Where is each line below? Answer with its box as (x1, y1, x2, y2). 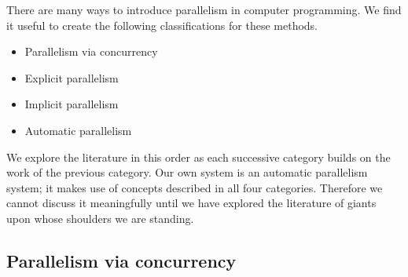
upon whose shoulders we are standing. (6, 210, 194, 226)
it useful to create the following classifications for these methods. (6, 16, 318, 33)
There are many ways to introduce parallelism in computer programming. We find (6, 2, 402, 17)
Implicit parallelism (24, 96, 119, 112)
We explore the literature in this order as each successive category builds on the (6, 148, 391, 165)
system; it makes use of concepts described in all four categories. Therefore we (6, 179, 383, 195)
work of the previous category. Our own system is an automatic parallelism (6, 164, 368, 180)
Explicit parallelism (24, 69, 119, 86)
